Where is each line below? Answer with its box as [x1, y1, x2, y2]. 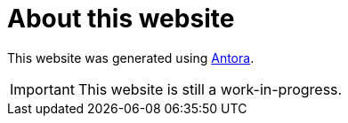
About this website [7, 4, 235, 34]
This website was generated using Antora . [7, 50, 255, 65]
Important [10, 80, 75, 98]
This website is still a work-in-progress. [77, 80, 343, 98]
